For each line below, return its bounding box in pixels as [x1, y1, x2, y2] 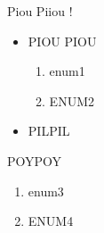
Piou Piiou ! [7, 2, 73, 20]
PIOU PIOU [28, 31, 97, 50]
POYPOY [7, 151, 62, 170]
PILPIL [28, 121, 70, 140]
